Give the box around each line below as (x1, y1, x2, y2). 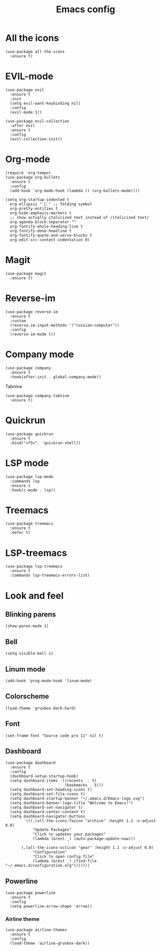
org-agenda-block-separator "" (10, 219, 76, 224)
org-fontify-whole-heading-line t (10, 223, 83, 229)
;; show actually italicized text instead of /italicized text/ (10, 215, 149, 220)
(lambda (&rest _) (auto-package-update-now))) (32, 836, 136, 841)
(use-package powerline (5, 890, 56, 896)
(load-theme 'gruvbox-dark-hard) (5, 706, 76, 711)
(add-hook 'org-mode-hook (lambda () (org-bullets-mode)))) (10, 188, 140, 193)
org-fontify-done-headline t (10, 228, 72, 233)
